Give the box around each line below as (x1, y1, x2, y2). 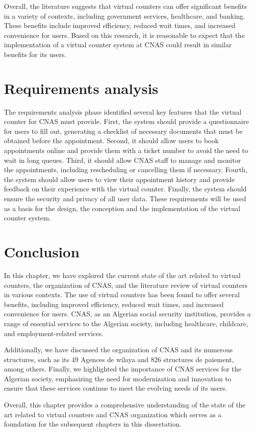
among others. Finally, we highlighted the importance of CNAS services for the (4, 364, 241, 374)
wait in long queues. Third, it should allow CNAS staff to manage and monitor (4, 154, 241, 165)
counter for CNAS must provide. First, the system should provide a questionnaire (4, 116, 249, 126)
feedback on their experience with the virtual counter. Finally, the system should (4, 184, 247, 194)
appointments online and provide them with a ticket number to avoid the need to (4, 145, 248, 155)
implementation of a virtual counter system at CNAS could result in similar (4, 39, 232, 50)
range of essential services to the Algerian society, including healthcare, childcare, (4, 318, 248, 328)
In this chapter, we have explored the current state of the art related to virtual (4, 270, 241, 280)
